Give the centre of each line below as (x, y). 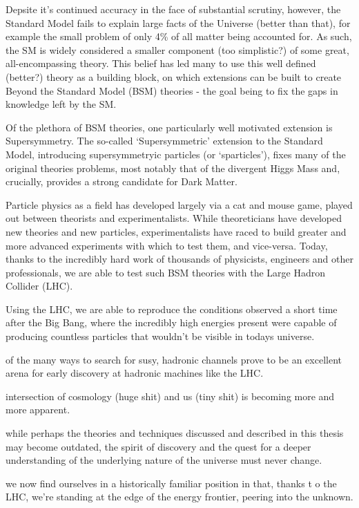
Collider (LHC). (39, 286)
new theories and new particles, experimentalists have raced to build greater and (176, 231)
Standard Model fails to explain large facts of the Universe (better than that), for (178, 22)
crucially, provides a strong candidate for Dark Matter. (122, 181)
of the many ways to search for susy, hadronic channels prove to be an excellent (174, 359)
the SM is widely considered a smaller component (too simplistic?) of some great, (177, 49)
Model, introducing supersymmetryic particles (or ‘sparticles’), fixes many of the (176, 154)
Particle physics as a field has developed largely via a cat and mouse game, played (179, 204)
